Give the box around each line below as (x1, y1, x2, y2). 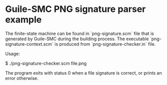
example (5, 14, 42, 25)
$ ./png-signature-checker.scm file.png (5, 60, 87, 66)
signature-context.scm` (5, 41, 54, 47)
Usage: (5, 51, 20, 57)
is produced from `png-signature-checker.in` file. (54, 41, 156, 47)
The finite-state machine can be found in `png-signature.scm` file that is (5, 30, 154, 36)
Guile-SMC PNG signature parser (5, 3, 146, 15)
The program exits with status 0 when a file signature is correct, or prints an (5, 70, 162, 76)
